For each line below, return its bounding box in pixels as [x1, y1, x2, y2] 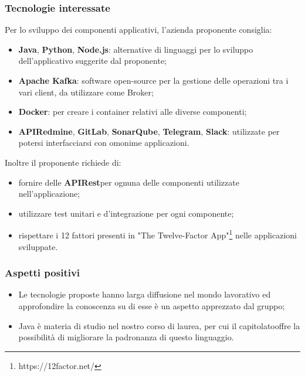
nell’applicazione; [18, 187, 80, 200]
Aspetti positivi [5, 265, 80, 280]
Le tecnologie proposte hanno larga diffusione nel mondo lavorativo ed [18, 288, 271, 300]
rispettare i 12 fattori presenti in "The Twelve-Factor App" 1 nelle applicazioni [18, 227, 297, 241]
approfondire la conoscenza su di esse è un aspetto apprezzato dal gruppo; [18, 300, 285, 312]
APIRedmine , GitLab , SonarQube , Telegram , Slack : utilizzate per [18, 125, 280, 137]
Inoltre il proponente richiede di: [5, 156, 121, 168]
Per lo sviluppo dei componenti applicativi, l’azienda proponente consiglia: [5, 23, 272, 36]
